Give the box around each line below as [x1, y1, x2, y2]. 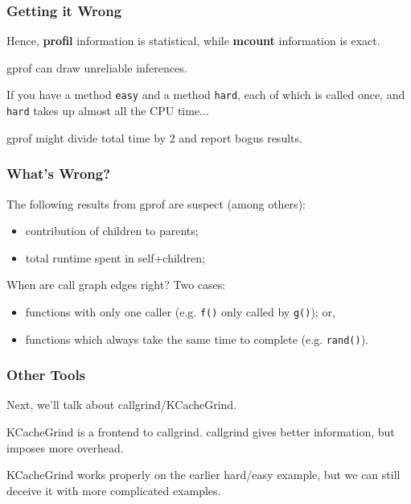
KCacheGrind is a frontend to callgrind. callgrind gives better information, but [6, 423, 395, 440]
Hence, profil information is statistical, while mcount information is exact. [6, 32, 380, 49]
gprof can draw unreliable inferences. [6, 59, 187, 76]
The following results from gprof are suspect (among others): [6, 195, 306, 212]
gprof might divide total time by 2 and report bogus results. [6, 129, 302, 146]
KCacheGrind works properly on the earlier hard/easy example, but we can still [6, 466, 401, 483]
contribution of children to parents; [25, 222, 199, 239]
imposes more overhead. [6, 439, 124, 456]
